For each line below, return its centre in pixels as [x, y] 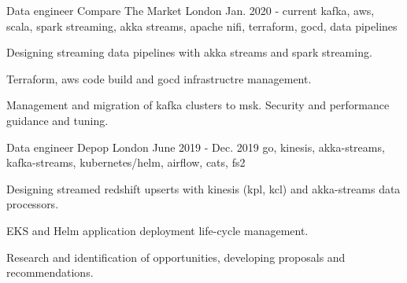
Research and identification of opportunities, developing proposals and [176, 257]
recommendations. [50, 272]
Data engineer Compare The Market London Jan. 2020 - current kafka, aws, [191, 10]
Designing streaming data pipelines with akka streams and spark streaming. [189, 52]
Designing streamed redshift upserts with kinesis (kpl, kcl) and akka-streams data [203, 188]
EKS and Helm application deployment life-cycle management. [157, 230]
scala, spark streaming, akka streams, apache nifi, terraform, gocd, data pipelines [202, 26]
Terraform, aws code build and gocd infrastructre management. [159, 78]
